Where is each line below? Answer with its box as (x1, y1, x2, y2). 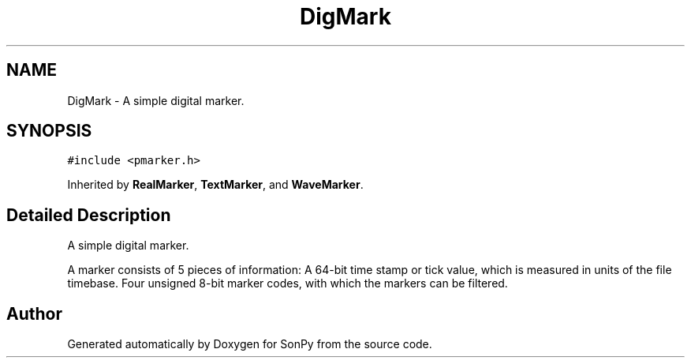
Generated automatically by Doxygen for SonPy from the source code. (67, 337, 432, 351)
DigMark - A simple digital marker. (67, 93, 245, 107)
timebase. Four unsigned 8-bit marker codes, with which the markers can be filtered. (67, 276, 508, 291)
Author (6, 303, 62, 324)
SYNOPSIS (6, 121, 92, 141)
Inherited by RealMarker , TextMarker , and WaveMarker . (67, 178, 364, 192)
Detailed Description (6, 205, 171, 225)
